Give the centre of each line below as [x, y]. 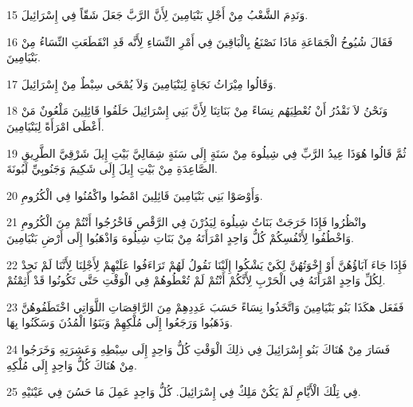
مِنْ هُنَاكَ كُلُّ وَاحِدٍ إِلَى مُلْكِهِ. [72, 364]
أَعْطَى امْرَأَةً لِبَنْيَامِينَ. [55, 125]
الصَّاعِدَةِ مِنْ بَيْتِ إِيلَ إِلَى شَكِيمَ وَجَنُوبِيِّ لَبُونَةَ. [112, 168]
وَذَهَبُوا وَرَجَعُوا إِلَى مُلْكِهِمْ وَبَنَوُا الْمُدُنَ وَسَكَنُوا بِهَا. [120, 322]
